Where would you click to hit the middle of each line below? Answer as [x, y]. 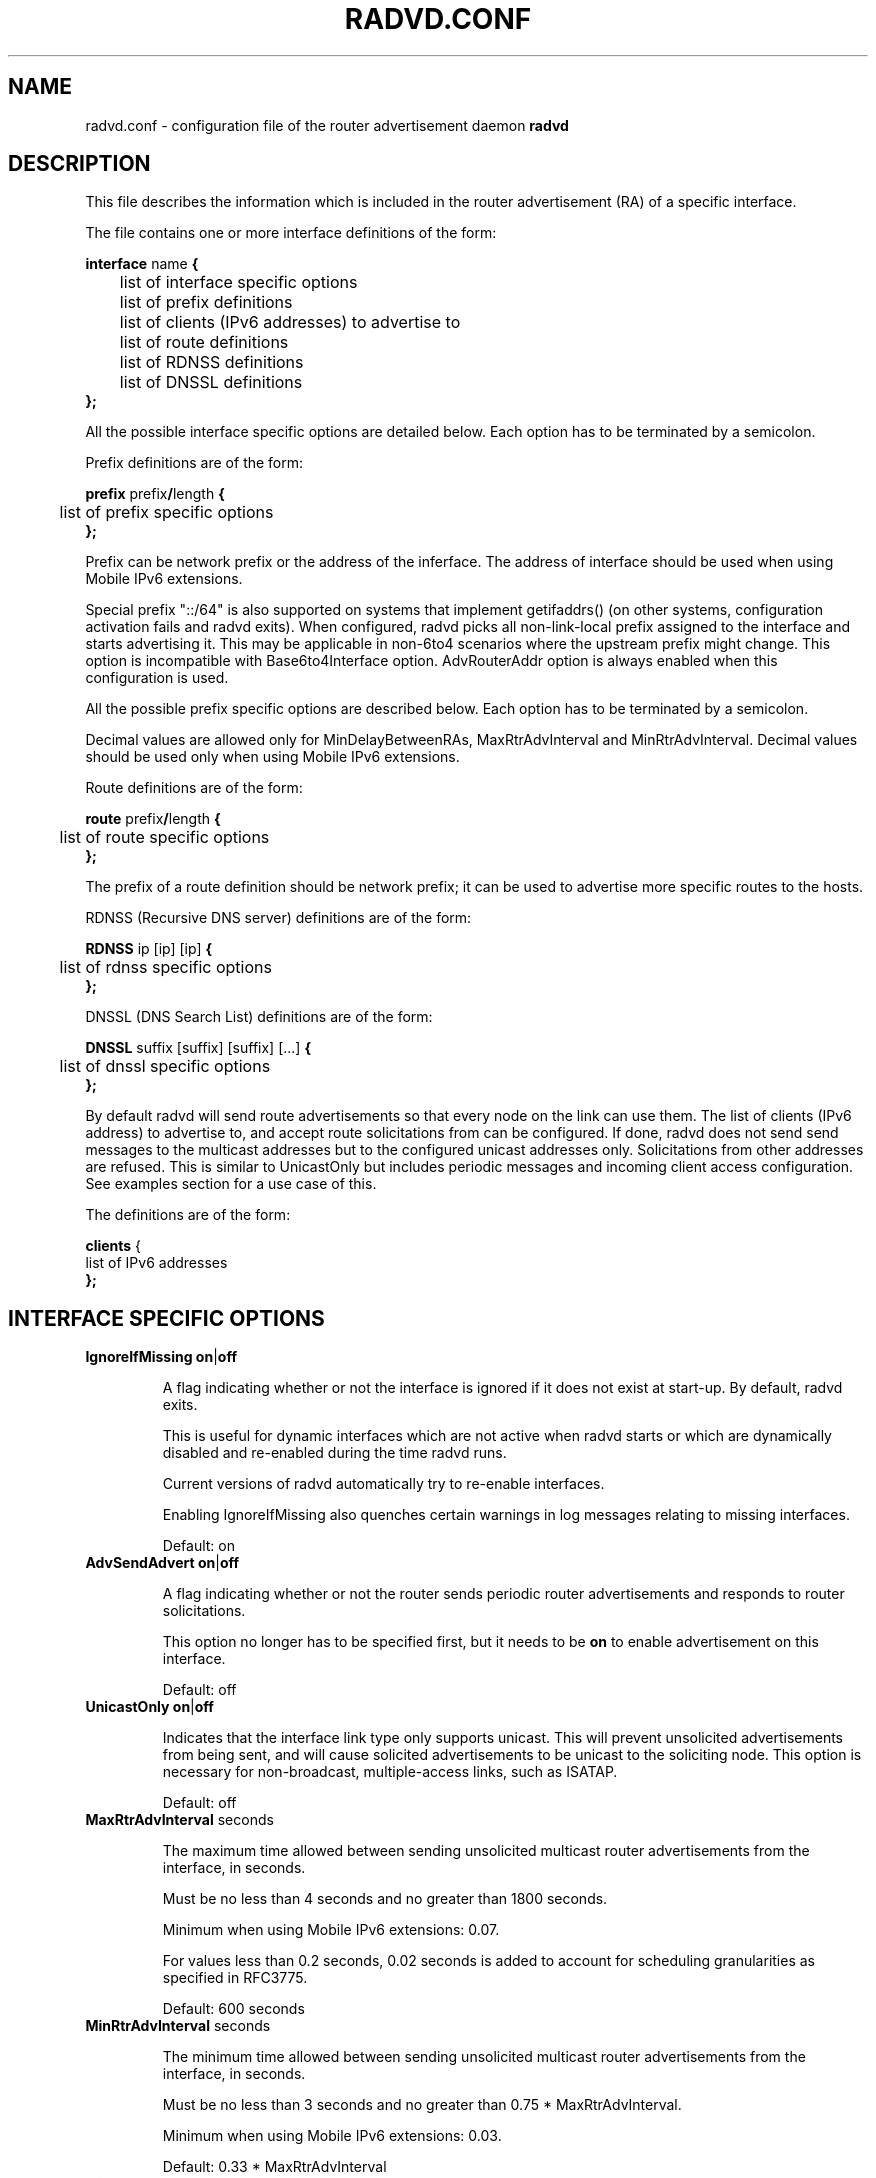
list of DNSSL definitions [211, 382]
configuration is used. [157, 678]
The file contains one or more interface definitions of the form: [291, 233]
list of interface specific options [238, 282]
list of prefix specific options [166, 512]
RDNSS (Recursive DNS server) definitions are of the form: [278, 918]
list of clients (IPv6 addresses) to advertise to [290, 322]
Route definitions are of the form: [194, 788]
